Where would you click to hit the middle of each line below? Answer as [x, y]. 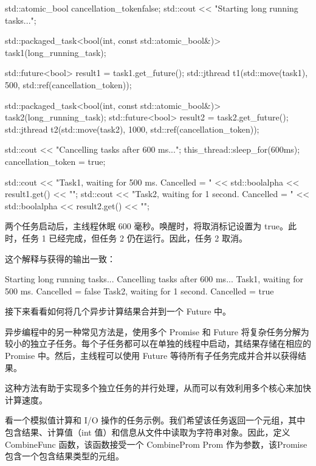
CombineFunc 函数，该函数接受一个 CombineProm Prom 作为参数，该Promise [156, 444]
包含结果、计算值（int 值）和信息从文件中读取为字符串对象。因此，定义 [148, 432]
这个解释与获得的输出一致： [60, 258]
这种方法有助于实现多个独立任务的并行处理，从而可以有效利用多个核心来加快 [158, 388]
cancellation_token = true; [55, 161]
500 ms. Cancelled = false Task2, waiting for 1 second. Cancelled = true [139, 290]
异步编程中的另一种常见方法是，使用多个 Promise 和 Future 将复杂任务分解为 [157, 331]
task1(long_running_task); [56, 52]
